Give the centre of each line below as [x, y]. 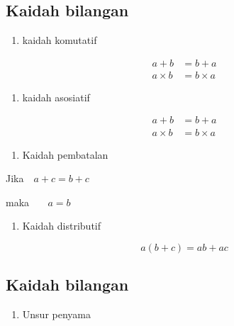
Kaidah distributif [62, 226]
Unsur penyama [56, 314]
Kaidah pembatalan [65, 154]
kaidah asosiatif [56, 97]
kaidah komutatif [60, 40]
